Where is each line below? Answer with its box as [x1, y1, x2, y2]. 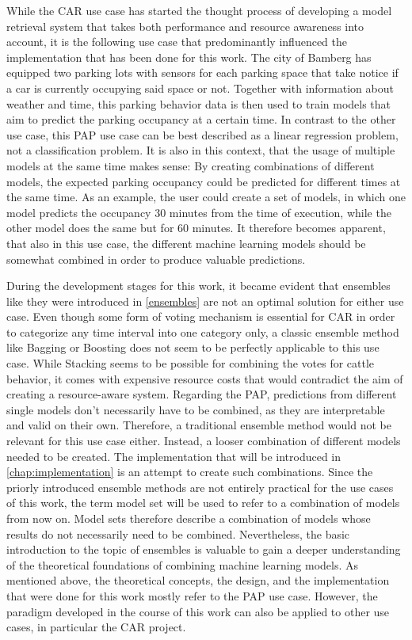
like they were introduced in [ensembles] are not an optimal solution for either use [6, 292, 404, 309]
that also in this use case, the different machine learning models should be [6, 234, 366, 251]
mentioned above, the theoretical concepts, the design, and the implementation [6, 572, 390, 589]
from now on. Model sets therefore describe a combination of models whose [6, 510, 371, 526]
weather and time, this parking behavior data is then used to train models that [6, 95, 391, 112]
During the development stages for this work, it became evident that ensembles [6, 277, 391, 294]
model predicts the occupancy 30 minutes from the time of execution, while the [6, 204, 391, 220]
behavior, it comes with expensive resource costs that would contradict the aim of [6, 370, 403, 387]
